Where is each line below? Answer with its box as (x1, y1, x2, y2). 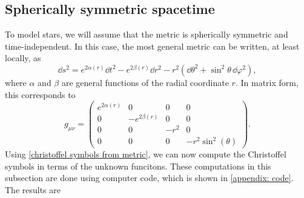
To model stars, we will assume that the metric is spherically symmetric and (5, 28, 288, 41)
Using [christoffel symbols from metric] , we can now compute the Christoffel (5, 148, 286, 160)
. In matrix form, (235, 76, 299, 88)
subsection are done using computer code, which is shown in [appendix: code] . (5, 171, 294, 184)
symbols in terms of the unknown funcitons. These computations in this (5, 159, 271, 172)
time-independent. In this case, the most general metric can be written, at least (5, 39, 300, 52)
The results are (5, 183, 61, 196)
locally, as (5, 51, 41, 64)
